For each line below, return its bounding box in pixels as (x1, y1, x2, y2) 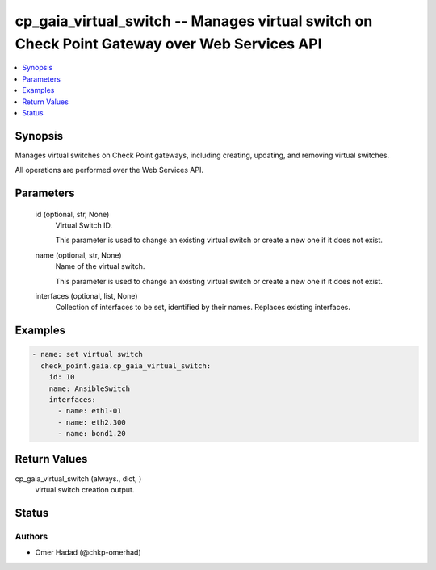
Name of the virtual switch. (55, 262, 145, 271)
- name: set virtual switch (31, 350, 143, 359)
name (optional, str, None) (35, 250, 122, 260)
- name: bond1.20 (57, 429, 127, 438)
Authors (15, 530, 48, 542)
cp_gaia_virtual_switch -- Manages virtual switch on (15, 12, 373, 30)
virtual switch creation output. (35, 484, 135, 494)
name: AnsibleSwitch (48, 383, 131, 393)
